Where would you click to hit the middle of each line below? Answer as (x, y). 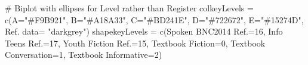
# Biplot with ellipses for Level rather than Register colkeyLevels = (129, 8)
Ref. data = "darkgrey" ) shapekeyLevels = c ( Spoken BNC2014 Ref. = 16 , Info (144, 31)
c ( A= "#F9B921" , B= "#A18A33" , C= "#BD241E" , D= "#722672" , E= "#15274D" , (154, 19)
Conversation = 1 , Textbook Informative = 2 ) (84, 55)
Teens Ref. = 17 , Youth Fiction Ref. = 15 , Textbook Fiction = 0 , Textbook (135, 43)
